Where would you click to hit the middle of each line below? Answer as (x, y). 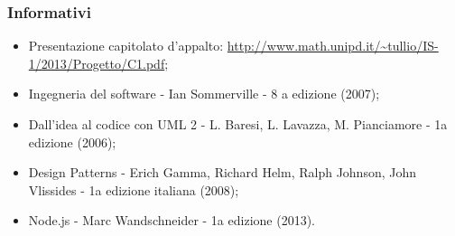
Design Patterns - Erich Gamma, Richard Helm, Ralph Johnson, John (223, 172)
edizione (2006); (72, 142)
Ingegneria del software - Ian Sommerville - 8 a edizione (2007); (204, 94)
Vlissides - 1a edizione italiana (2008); (134, 189)
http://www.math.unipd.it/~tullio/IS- (333, 46)
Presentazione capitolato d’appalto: (126, 46)
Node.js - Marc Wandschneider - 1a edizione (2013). (172, 220)
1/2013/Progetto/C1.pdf (97, 63)
